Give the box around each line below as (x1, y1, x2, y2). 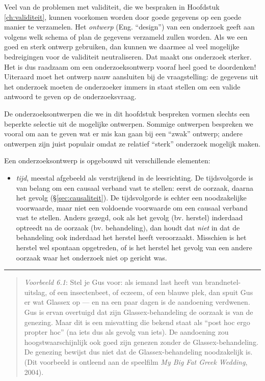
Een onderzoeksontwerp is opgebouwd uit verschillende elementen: (4, 155, 210, 166)
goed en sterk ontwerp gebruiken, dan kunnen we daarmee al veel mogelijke (4, 41, 240, 52)
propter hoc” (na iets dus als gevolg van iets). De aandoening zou (24, 327, 229, 337)
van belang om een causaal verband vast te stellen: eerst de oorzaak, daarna (16, 182, 253, 193)
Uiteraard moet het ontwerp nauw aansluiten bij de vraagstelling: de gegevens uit (4, 71, 258, 82)
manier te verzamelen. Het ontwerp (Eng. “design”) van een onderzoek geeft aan (4, 21, 255, 32)
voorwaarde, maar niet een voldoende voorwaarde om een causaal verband (16, 202, 248, 213)
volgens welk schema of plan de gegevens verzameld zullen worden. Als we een (4, 31, 248, 42)
